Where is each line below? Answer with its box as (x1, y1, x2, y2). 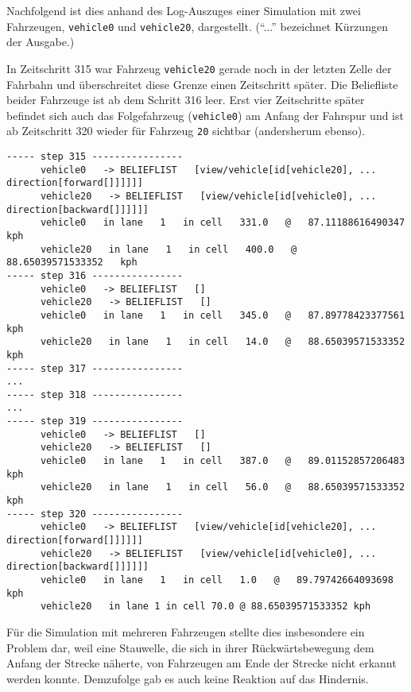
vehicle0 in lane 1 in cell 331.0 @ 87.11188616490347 (40, 217, 405, 229)
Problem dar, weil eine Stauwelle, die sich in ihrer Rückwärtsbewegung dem (6, 639, 374, 655)
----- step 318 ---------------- (6, 389, 183, 400)
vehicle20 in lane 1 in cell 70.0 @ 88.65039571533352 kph (40, 601, 371, 613)
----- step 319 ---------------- (6, 416, 183, 427)
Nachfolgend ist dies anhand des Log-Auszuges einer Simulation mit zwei (6, 2, 361, 18)
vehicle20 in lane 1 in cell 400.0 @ (40, 243, 297, 255)
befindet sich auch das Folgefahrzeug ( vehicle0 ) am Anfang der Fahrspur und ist (6, 106, 404, 123)
